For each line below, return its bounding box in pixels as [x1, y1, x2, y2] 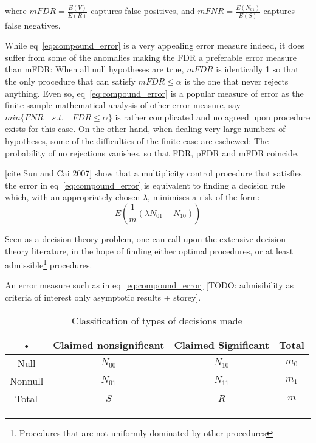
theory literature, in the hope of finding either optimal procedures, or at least [5, 244, 294, 257]
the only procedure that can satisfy [5, 75, 136, 87]
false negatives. [5, 18, 61, 31]
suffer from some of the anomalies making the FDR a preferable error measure [5, 51, 297, 63]
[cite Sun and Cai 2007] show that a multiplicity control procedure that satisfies [5, 167, 302, 180]
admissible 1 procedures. [5, 257, 92, 271]
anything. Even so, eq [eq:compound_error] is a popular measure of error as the [5, 86, 304, 99]
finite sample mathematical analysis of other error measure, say [5, 99, 241, 111]
